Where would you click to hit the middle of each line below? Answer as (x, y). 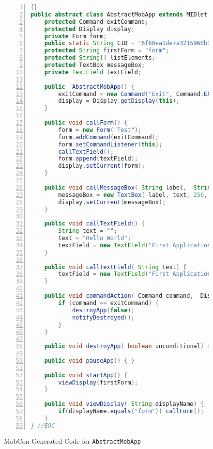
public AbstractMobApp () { (89, 87)
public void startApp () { (86, 375)
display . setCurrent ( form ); (102, 166)
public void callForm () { (86, 123)
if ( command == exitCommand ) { (108, 303)
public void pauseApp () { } (89, 361)
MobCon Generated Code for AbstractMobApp (72, 441)
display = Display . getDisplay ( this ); (119, 101)
